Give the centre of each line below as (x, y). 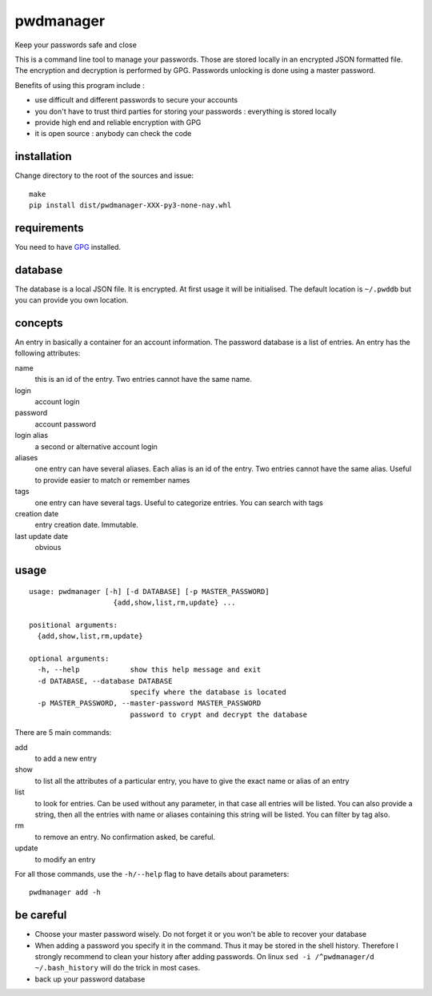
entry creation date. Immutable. (87, 525)
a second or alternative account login (96, 446)
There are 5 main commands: (63, 733)
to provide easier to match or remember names (112, 480)
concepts (39, 323)
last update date (42, 536)
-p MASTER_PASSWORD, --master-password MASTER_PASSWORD (149, 703)
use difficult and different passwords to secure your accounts (136, 100)
